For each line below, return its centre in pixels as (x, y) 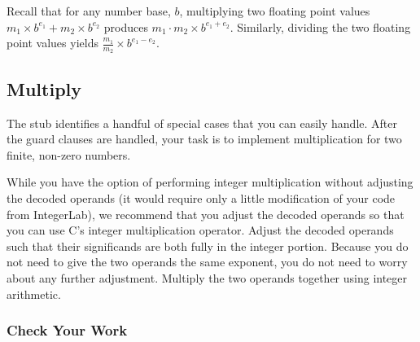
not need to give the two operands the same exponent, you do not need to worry (207, 262)
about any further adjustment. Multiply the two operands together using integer (207, 277)
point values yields (52, 43)
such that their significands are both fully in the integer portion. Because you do (208, 246)
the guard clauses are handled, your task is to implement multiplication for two (204, 139)
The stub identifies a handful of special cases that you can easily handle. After (202, 123)
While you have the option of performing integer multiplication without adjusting (210, 182)
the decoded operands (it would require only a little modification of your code (201, 198)
